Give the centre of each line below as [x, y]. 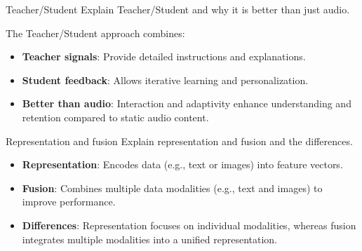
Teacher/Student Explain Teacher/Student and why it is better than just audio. [178, 9]
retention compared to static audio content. [115, 117]
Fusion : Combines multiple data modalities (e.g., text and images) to [172, 188]
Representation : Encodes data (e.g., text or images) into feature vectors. [182, 164]
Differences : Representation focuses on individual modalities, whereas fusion [189, 225]
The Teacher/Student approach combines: [95, 33]
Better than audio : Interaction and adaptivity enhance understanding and [187, 103]
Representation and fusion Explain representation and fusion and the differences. [179, 141]
